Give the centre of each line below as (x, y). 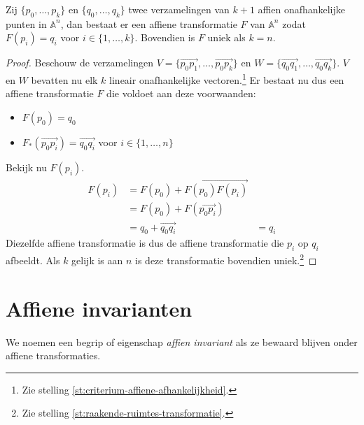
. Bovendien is (165, 37)
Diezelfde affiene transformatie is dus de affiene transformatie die (145, 243)
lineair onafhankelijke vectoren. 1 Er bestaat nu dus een (227, 79)
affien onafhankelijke (302, 9)
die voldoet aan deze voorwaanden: (181, 93)
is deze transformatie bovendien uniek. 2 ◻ (226, 259)
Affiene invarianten (99, 308)
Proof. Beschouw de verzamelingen (79, 63)
